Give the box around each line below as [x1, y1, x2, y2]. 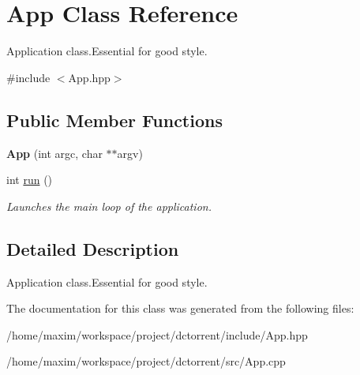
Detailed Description [6, 236, 179, 261]
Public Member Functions [6, 107, 223, 132]
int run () [6, 171, 53, 188]
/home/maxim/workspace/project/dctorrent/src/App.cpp [6, 353, 286, 369]
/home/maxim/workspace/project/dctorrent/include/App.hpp [6, 326, 308, 343]
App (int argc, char [6, 144, 103, 161]
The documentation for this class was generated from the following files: [6, 300, 354, 317]
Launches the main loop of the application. [6, 197, 212, 214]
